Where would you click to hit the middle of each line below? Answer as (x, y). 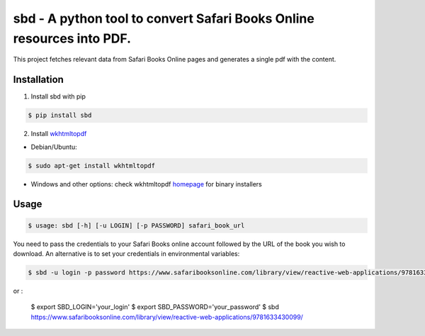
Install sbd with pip (58, 96)
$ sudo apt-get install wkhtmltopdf (92, 166)
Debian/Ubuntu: (54, 147)
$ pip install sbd (60, 116)
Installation (38, 80)
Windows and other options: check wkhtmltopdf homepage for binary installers (146, 184)
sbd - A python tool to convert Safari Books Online (164, 18)
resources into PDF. (72, 38)
